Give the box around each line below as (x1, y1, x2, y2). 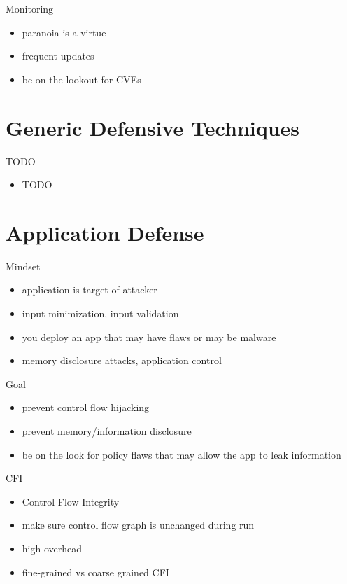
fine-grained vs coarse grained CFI (22, 564, 169, 579)
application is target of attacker (22, 282, 157, 297)
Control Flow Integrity (22, 494, 120, 508)
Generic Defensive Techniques (6, 113, 300, 141)
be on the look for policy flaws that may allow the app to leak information (22, 447, 341, 461)
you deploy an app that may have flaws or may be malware (22, 329, 276, 344)
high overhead (22, 541, 83, 555)
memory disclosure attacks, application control (22, 353, 222, 368)
